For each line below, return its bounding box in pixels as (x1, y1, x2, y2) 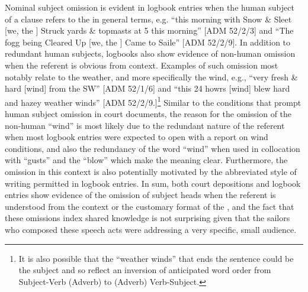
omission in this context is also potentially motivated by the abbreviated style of (5, 165, 297, 177)
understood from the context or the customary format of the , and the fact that (5, 200, 294, 212)
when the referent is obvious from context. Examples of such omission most (5, 59, 278, 71)
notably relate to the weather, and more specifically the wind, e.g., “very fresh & (5, 70, 298, 83)
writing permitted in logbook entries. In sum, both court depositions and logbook (5, 177, 301, 189)
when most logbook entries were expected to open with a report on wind (5, 131, 268, 143)
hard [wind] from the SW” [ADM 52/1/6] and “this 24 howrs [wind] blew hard (5, 82, 290, 95)
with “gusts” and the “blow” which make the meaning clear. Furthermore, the (5, 154, 288, 166)
